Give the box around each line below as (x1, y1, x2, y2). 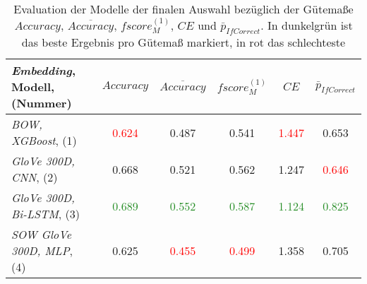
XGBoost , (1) (11, 132, 77, 149)
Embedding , (11, 62, 76, 79)
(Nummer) (11, 95, 72, 112)
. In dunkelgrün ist (260, 17, 353, 33)
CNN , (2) (11, 169, 58, 186)
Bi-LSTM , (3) (11, 206, 80, 223)
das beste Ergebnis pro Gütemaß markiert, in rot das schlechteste (21, 34, 346, 51)
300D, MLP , (11, 242, 73, 259)
